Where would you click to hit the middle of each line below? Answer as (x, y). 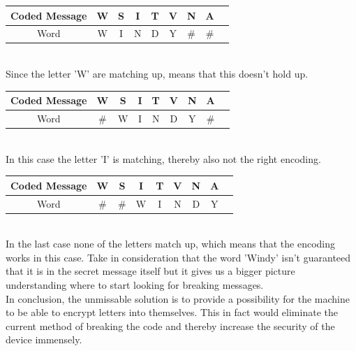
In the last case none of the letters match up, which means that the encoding (171, 244)
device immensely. (44, 339)
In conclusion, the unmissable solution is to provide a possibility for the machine (178, 298)
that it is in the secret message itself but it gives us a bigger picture (150, 271)
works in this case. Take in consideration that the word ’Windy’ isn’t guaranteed (178, 257)
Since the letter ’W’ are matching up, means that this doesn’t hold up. (157, 74)
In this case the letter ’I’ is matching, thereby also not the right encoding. (163, 158)
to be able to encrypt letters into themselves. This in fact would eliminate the (172, 312)
